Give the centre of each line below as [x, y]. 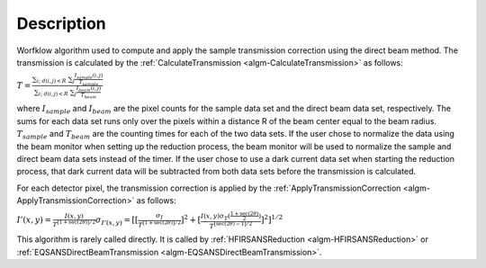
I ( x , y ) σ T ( [216, 217]
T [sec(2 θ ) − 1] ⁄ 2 [231, 226]
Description [62, 23]
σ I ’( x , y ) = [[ [117, 220]
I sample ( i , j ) [89, 76]
